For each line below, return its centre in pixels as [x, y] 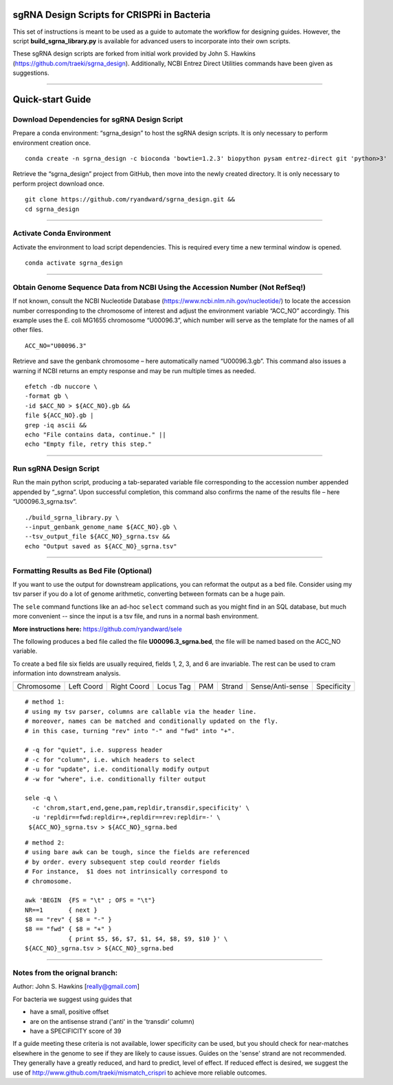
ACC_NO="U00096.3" [56, 346]
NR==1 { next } [61, 910]
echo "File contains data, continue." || [96, 434]
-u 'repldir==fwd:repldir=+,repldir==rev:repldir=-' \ [126, 817]
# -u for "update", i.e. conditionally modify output [117, 769]
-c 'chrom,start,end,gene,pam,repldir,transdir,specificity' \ [141, 808]
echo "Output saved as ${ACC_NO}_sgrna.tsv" [101, 546]
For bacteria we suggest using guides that [72, 999]
